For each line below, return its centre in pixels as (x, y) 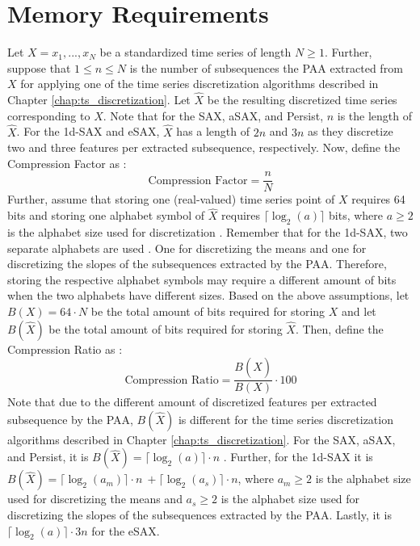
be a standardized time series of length (195, 52)
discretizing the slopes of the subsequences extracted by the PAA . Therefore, (197, 264)
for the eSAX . (126, 530)
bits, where (356, 215)
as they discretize (351, 131)
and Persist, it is (48, 457)
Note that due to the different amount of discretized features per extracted (192, 402)
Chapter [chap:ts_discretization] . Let (99, 100)
